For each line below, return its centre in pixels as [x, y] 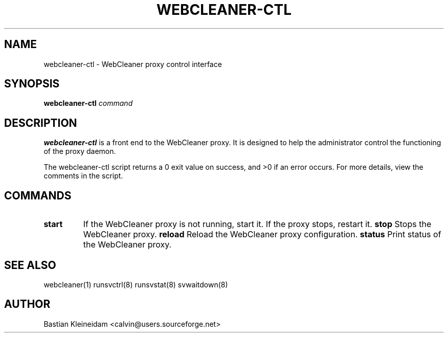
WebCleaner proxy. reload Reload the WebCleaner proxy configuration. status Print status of [262, 234]
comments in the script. [83, 176]
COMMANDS [38, 195]
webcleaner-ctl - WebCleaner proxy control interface [133, 64]
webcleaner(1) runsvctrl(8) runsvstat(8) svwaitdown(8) [136, 284]
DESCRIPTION [41, 123]
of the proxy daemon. [80, 151]
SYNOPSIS [32, 84]
